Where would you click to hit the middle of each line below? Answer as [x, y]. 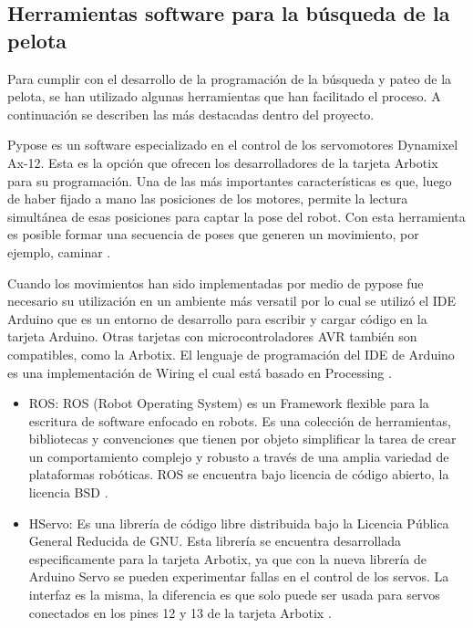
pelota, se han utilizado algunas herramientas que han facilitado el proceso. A [224, 96]
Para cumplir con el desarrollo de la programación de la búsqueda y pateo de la [230, 78]
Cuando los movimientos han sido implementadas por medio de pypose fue [216, 283]
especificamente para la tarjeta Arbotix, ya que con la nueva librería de [228, 558]
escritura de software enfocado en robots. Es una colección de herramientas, [240, 420]
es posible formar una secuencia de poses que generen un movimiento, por [213, 234]
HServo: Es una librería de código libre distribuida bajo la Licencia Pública [239, 523]
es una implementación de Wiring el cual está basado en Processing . [200, 372]
